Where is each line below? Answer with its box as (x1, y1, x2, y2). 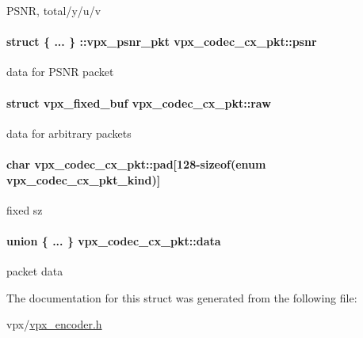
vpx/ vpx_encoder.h (6, 316, 102, 332)
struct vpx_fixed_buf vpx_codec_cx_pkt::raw (6, 94, 271, 111)
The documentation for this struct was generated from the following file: (6, 289, 357, 306)
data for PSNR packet (6, 63, 114, 80)
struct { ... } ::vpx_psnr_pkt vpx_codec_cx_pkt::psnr (6, 33, 317, 50)
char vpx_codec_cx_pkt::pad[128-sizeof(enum (6, 155, 266, 172)
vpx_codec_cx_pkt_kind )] (6, 171, 161, 188)
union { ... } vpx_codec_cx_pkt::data (6, 232, 221, 249)
